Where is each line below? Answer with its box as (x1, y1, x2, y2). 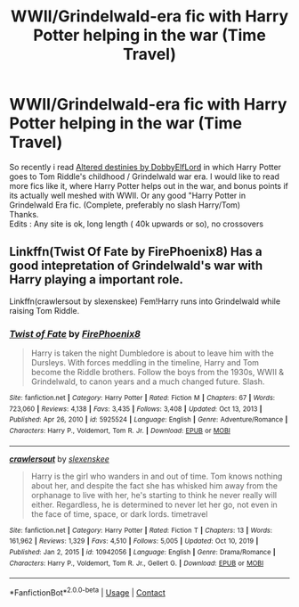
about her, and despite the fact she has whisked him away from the (30, 480, 279, 491)
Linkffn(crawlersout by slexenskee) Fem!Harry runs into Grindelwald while (9, 296, 281, 307)
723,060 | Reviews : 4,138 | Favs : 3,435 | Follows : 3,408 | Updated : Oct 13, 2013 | (9, 404, 263, 414)
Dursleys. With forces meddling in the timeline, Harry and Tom (30, 357, 260, 368)
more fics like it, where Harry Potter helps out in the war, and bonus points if (9, 180, 289, 191)
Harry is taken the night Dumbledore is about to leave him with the (30, 348, 274, 358)
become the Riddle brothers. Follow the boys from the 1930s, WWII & (30, 367, 285, 378)
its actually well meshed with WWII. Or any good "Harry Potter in (9, 190, 246, 201)
